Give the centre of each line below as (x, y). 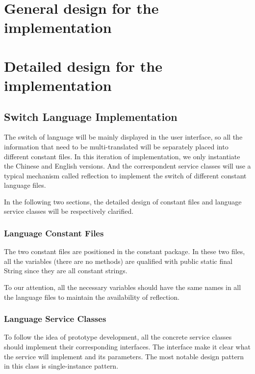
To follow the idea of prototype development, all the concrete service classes (118, 337)
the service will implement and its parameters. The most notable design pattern (124, 356)
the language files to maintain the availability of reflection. (92, 297)
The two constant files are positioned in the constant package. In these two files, (125, 251)
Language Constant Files (54, 233)
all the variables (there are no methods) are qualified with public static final (118, 261)
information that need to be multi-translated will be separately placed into (116, 146)
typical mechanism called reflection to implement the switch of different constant (125, 175)
